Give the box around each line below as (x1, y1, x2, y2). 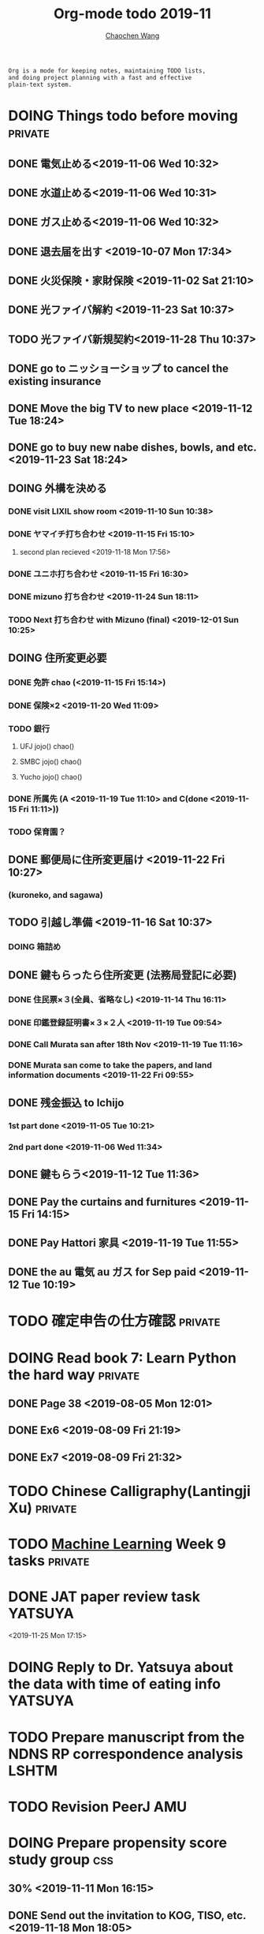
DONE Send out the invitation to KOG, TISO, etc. (8, 1909, 247, 1922)
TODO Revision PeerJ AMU (8, 1797, 188, 1816)
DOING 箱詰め (8, 941, 61, 952)
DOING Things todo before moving (8, 107, 239, 125)
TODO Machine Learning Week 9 (8, 1536, 226, 1553)
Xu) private (8, 1499, 77, 1517)
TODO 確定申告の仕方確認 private (8, 1312, 221, 1330)
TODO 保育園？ (8, 826, 66, 837)
